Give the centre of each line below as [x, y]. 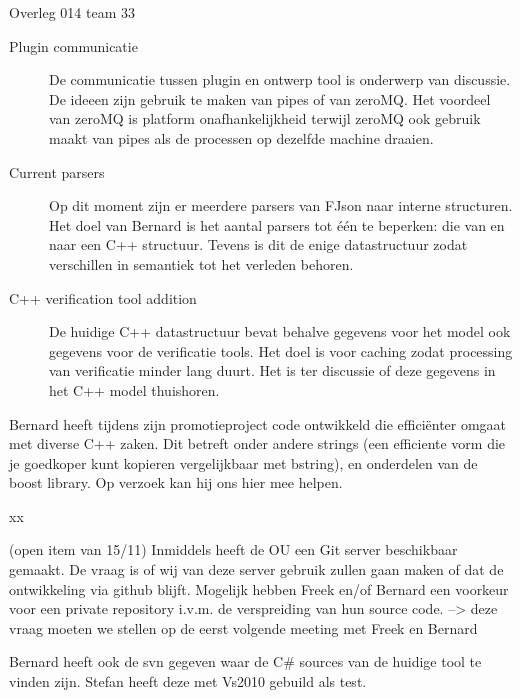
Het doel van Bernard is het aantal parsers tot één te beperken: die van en [277, 224]
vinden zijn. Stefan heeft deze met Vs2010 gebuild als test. [188, 681]
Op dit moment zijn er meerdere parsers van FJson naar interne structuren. [281, 205]
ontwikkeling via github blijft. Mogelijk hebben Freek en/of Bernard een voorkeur [259, 588]
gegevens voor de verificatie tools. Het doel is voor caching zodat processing [281, 350]
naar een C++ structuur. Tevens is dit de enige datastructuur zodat [258, 244]
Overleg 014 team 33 [72, 12]
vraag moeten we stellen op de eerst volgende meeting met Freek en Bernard [243, 627]
